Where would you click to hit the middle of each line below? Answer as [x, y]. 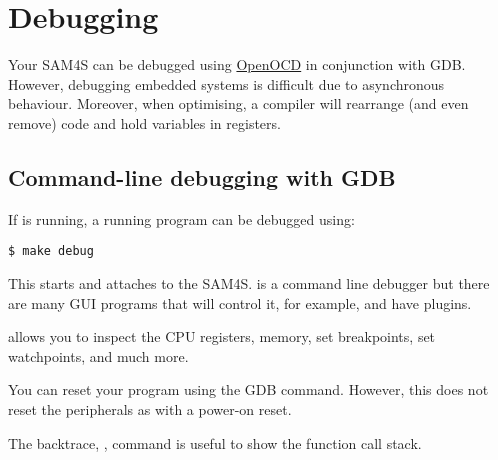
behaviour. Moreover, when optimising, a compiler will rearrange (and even [238, 103]
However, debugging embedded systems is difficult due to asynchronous [226, 83]
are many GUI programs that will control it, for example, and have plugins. [240, 302]
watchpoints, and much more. [98, 355]
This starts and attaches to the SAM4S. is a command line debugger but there [249, 282]
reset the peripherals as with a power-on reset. [150, 408]
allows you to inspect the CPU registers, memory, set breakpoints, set [222, 336]
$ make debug [51, 251]
